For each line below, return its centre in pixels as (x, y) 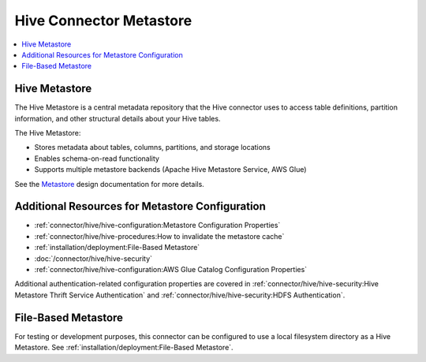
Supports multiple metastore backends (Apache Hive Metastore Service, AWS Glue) (170, 170)
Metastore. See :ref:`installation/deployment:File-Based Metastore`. (124, 348)
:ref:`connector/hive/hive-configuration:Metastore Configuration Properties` (157, 226)
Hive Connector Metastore (103, 21)
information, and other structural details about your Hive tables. (118, 118)
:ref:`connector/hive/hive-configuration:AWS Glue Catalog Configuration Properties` (171, 270)
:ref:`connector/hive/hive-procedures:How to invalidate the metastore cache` (159, 236)
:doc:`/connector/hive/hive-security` (93, 258)
